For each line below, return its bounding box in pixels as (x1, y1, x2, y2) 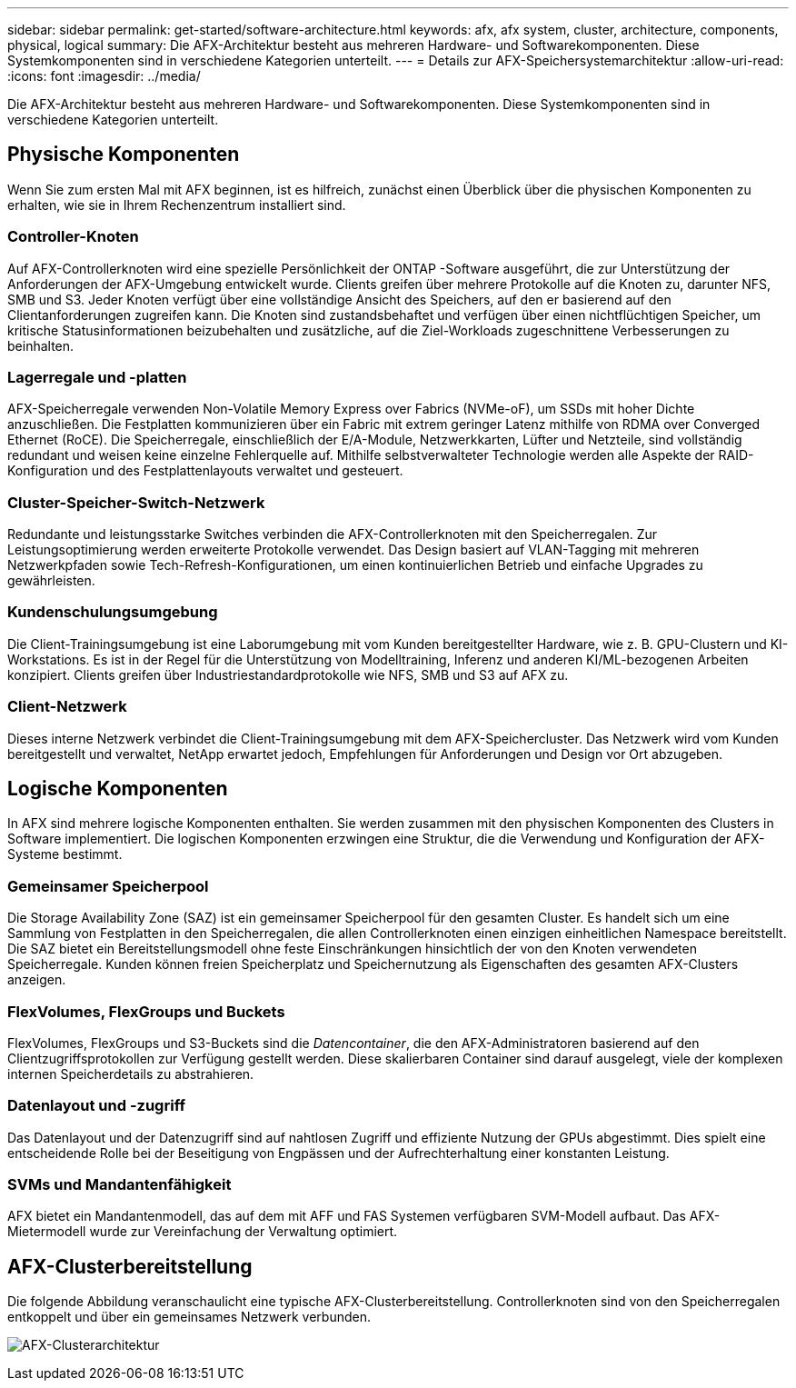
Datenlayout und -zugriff (7, 1096, 185, 1115)
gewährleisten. (7, 573, 95, 589)
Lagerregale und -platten (7, 367, 187, 386)
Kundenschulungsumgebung (7, 603, 218, 622)
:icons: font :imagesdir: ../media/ (7, 68, 201, 84)
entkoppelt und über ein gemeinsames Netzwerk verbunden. (7, 1309, 371, 1325)
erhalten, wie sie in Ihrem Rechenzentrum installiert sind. (7, 196, 346, 213)
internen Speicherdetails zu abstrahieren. (7, 1065, 254, 1082)
